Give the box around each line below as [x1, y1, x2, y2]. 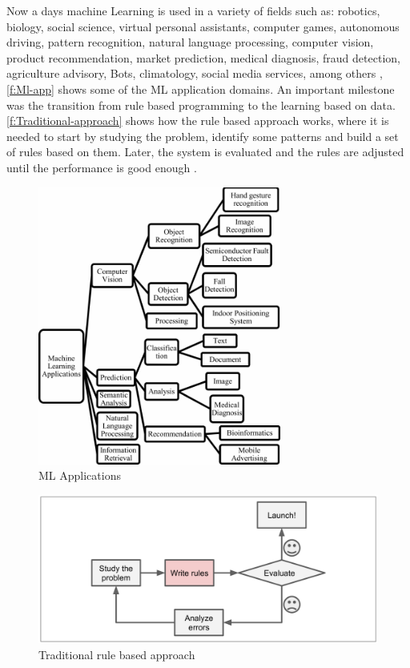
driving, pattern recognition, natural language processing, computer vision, [6, 34, 374, 50]
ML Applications [38, 467, 121, 484]
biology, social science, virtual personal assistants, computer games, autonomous [6, 18, 400, 34]
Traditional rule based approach [38, 646, 195, 663]
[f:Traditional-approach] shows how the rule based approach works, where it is [6, 112, 389, 129]
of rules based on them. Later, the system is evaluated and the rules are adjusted [6, 143, 404, 160]
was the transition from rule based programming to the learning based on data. [6, 96, 396, 113]
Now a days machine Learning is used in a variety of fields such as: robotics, [6, 2, 380, 18]
